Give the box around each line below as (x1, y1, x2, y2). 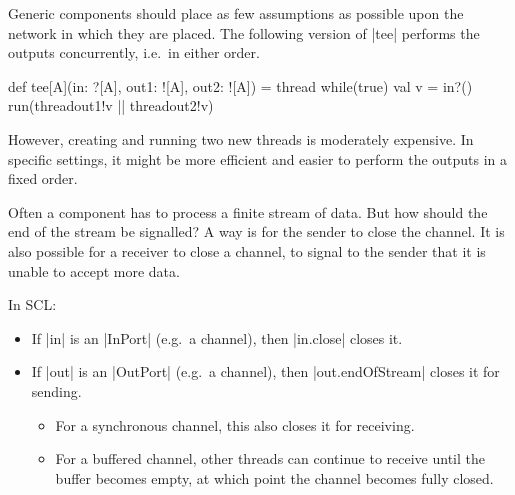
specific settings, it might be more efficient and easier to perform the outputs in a (8, 148, 508, 169)
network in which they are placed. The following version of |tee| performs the (8, 22, 480, 43)
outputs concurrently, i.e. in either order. (8, 42, 260, 63)
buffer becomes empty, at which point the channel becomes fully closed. (55, 467, 494, 488)
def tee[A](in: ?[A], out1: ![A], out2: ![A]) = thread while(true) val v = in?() (8, 75, 473, 96)
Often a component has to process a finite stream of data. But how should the (8, 201, 488, 222)
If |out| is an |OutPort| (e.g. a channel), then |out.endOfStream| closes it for (31, 361, 500, 382)
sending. (31, 380, 82, 401)
